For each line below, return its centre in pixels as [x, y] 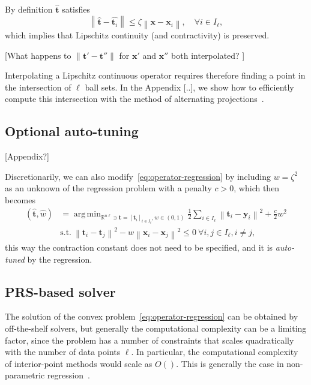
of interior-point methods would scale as [79, 363]
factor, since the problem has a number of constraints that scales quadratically [149, 340]
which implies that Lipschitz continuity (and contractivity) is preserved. [137, 35]
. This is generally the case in [230, 363]
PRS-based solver [60, 291]
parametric [25, 375]
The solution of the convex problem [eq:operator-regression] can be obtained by [152, 316]
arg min [87, 214]
